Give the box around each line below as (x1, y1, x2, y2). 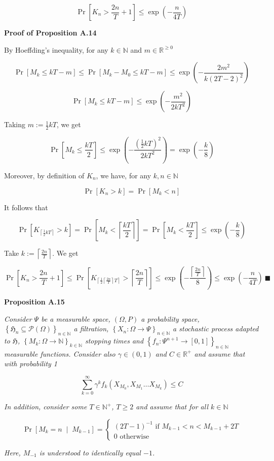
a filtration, (73, 323, 109, 334)
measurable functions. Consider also (4, 348, 115, 359)
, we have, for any (96, 170, 151, 180)
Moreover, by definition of (4, 170, 85, 180)
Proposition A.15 (4, 296, 65, 307)
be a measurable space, (41, 313, 110, 324)
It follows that (4, 202, 48, 212)
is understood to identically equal (39, 447, 141, 457)
